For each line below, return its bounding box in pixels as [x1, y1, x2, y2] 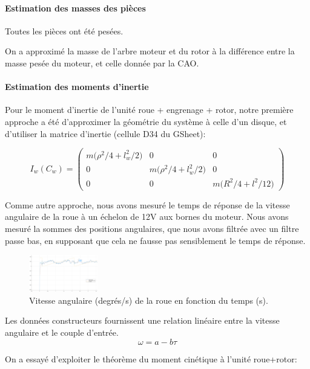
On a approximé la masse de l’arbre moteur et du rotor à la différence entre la [5, 45, 295, 57]
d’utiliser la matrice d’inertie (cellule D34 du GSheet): [5, 127, 206, 140]
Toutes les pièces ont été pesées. [5, 24, 124, 37]
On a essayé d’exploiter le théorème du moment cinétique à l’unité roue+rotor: [5, 352, 297, 365]
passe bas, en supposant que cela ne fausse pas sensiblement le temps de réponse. [5, 234, 306, 246]
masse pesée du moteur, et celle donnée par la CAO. [5, 56, 199, 69]
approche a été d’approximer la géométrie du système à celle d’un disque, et [5, 115, 287, 127]
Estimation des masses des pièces [5, 1, 146, 14]
